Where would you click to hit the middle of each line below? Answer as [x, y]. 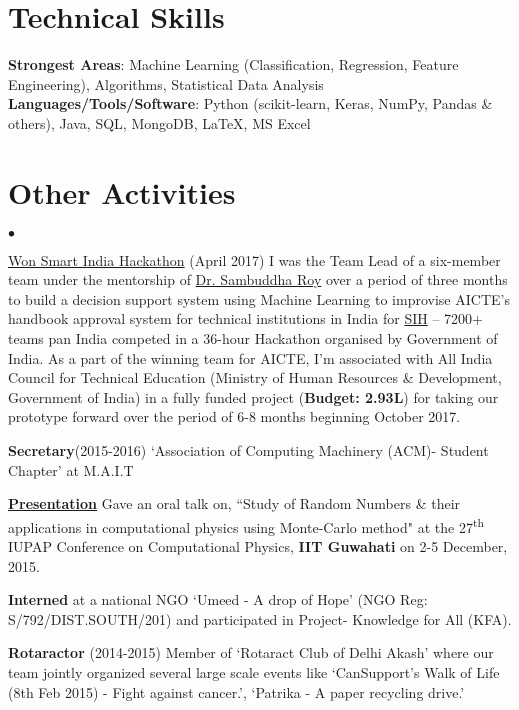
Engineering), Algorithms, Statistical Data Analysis [166, 83]
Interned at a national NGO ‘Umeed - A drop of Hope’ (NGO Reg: [218, 599]
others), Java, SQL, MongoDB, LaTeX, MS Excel [159, 122]
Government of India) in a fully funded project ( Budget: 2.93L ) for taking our [253, 396]
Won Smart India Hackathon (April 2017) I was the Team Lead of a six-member [254, 259]
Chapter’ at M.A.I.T [71, 469]
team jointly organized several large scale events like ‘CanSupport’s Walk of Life [254, 671]
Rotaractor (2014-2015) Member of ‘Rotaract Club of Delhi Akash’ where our [251, 652]
